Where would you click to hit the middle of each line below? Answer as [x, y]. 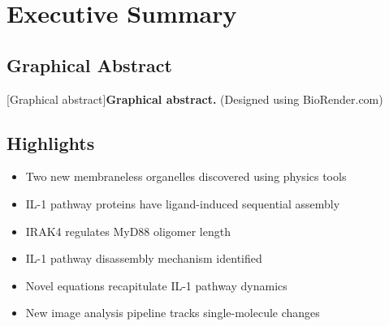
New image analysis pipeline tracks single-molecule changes [173, 313]
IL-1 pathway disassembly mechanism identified [144, 258]
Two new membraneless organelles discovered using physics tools [186, 176]
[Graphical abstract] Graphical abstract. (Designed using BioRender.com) [195, 99]
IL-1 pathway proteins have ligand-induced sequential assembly [183, 203]
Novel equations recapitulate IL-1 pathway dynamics [156, 285]
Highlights [51, 142]
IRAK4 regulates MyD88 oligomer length [128, 231]
